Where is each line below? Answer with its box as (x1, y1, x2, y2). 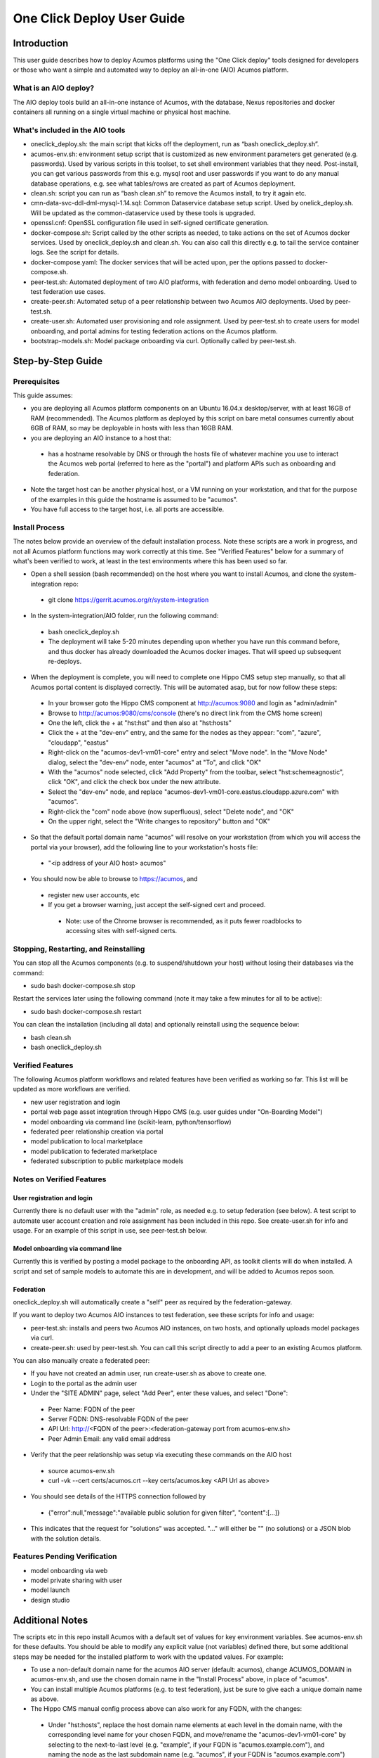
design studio (30, 1596, 70, 1604)
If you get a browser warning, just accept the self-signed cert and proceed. (48, 901, 266, 909)
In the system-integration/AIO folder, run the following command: (30, 612, 219, 620)
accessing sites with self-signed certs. (65, 927, 178, 935)
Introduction (13, 37, 69, 49)
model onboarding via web (30, 1566, 108, 1574)
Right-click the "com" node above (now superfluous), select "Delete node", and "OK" (48, 807, 295, 816)
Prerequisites (13, 376, 60, 386)
